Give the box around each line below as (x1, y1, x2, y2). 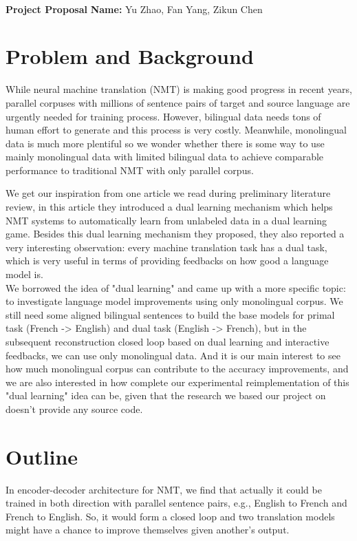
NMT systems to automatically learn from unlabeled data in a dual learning (6, 213, 327, 227)
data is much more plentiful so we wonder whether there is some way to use (6, 136, 325, 150)
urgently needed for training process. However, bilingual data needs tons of (6, 109, 321, 123)
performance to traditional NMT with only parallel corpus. (6, 162, 254, 177)
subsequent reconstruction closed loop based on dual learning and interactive (6, 335, 329, 348)
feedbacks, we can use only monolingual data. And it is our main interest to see (6, 348, 340, 362)
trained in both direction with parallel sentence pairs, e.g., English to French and (6, 496, 347, 510)
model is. (6, 267, 43, 282)
